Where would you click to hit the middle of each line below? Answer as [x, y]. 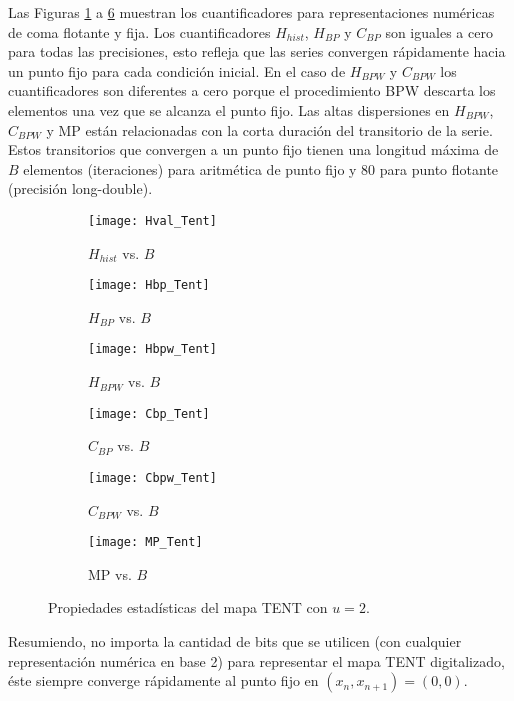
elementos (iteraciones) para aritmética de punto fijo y [190, 168]
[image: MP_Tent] [145, 542]
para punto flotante [439, 168]
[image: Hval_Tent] [152, 220]
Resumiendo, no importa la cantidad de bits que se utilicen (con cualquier [235, 641]
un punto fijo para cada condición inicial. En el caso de [177, 70]
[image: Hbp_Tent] [149, 285]
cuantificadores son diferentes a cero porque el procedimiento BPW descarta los [252, 90]
